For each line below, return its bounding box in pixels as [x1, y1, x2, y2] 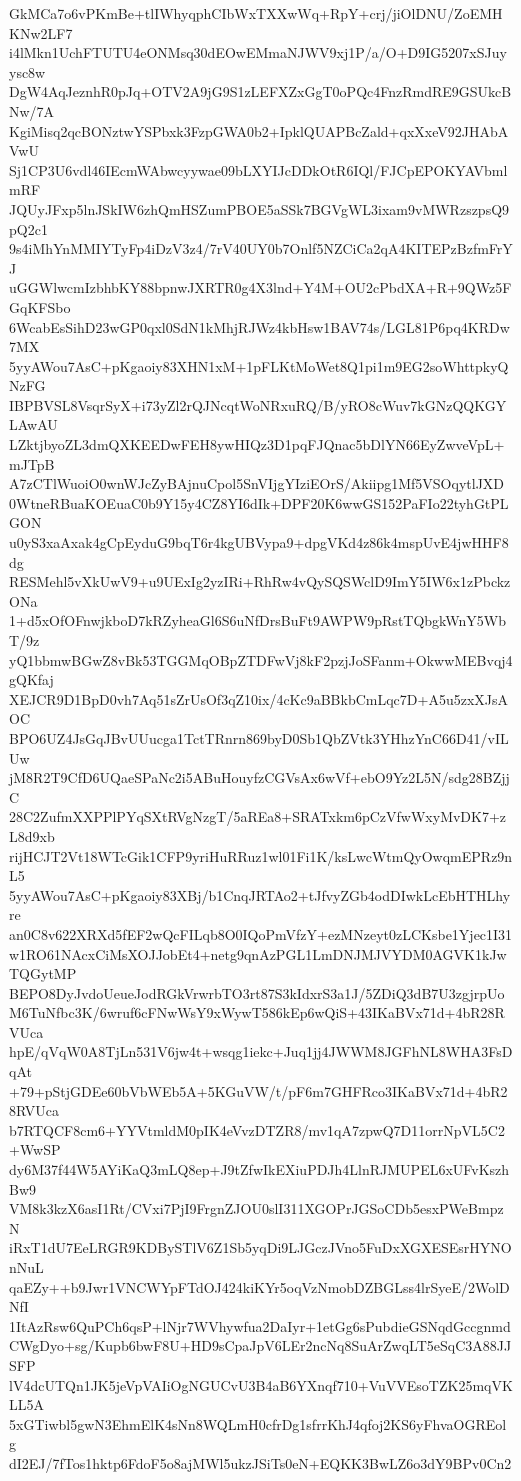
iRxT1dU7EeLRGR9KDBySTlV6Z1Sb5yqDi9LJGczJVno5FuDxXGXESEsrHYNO [9, 1237, 512, 1258]
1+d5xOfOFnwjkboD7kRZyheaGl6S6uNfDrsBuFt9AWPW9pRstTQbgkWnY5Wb [9, 610, 507, 631]
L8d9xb [9, 825, 55, 846]
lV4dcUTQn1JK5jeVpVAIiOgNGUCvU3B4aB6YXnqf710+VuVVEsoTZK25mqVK [9, 1374, 513, 1395]
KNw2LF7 [9, 22, 73, 43]
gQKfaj [9, 669, 54, 690]
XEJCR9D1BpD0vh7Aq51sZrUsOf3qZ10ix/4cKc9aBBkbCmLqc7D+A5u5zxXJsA [9, 688, 509, 709]
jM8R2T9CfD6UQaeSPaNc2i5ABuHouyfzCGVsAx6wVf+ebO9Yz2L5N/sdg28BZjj [9, 767, 510, 788]
